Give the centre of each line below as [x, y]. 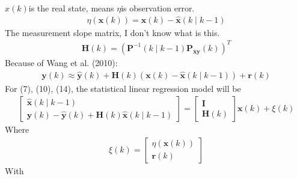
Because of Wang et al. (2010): [61, 62]
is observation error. [158, 8]
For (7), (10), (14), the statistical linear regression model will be [123, 88]
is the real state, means [71, 8]
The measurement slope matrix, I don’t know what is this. [112, 32]
